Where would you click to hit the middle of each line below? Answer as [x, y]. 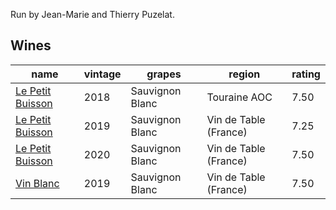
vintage [102, 74]
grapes [164, 74]
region [244, 74]
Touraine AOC [239, 97]
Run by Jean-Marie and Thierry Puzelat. [92, 14]
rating [306, 74]
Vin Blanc [37, 183]
